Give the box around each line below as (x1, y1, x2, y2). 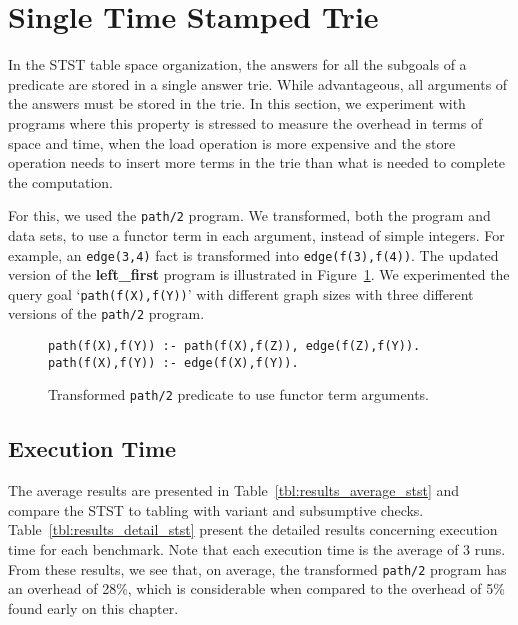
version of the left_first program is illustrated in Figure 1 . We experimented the (8, 264, 510, 285)
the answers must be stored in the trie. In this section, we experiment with (8, 93, 466, 114)
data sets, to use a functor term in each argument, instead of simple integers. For (8, 224, 505, 245)
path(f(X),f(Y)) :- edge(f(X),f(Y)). (48, 355, 299, 370)
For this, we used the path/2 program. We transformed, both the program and (8, 205, 491, 226)
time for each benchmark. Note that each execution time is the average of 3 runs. (8, 539, 506, 560)
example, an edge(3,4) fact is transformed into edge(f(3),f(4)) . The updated (8, 244, 499, 265)
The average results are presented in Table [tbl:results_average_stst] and (8, 480, 460, 501)
